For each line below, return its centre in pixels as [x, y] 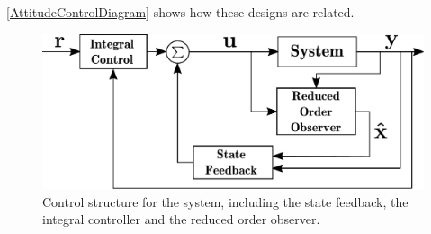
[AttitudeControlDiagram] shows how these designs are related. [180, 12]
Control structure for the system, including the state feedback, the [225, 201]
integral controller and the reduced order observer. [181, 219]
